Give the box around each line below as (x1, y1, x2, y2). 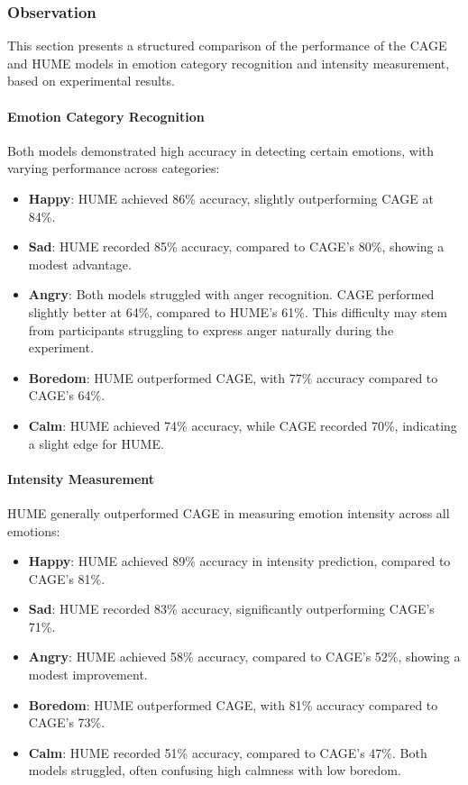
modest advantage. (28, 254, 132, 273)
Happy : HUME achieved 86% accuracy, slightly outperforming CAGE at (28, 188, 434, 207)
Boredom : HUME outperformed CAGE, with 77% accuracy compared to (28, 368, 438, 387)
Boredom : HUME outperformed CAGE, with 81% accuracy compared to (28, 695, 438, 714)
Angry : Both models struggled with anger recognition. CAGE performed (28, 285, 435, 304)
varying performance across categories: (7, 159, 220, 178)
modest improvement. (28, 665, 148, 684)
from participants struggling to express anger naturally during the (28, 320, 394, 339)
